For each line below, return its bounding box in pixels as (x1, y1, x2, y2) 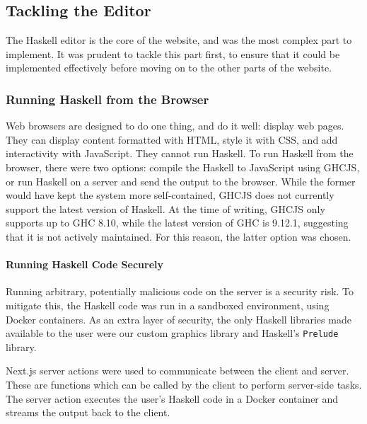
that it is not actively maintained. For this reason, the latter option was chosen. (6, 229, 351, 243)
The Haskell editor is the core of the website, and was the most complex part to (6, 33, 352, 47)
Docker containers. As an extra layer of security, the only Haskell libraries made (6, 311, 351, 326)
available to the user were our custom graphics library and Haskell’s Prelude (6, 326, 339, 340)
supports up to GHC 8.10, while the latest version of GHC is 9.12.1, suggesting (6, 215, 349, 230)
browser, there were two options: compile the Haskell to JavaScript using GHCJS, (6, 159, 360, 174)
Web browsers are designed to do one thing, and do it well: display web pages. (6, 118, 344, 133)
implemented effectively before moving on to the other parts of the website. (6, 60, 332, 75)
